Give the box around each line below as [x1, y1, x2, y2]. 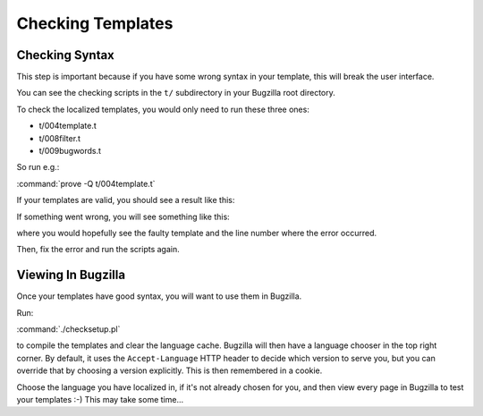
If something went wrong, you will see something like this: [16, 211, 230, 222]
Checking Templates [16, 13, 174, 33]
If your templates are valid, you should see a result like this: [16, 195, 235, 206]
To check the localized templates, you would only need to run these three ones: [16, 104, 310, 115]
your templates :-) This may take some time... [16, 395, 183, 404]
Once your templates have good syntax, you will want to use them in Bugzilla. [16, 291, 302, 301]
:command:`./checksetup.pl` [16, 324, 121, 335]
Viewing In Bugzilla [16, 267, 125, 283]
